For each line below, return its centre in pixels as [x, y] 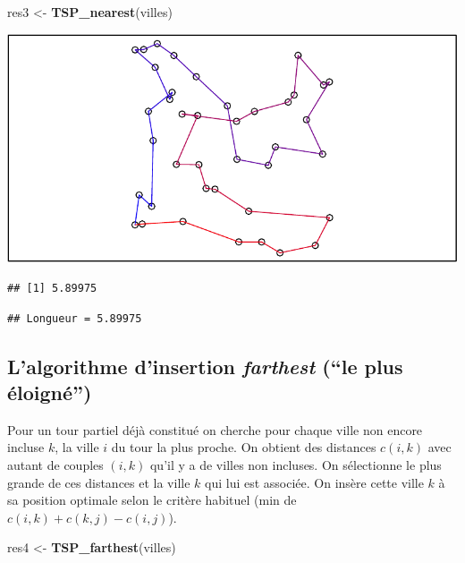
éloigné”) [50, 392]
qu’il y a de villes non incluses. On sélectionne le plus [296, 464]
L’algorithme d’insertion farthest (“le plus [205, 366]
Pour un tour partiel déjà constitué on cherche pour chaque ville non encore [215, 429]
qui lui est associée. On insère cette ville [314, 482]
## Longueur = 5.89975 [75, 318]
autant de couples [55, 464]
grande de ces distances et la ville [99, 482]
